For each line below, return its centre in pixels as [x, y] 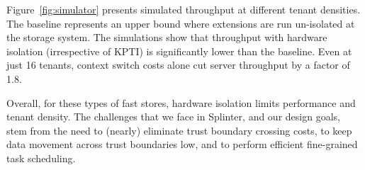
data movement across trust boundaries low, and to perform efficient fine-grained [182, 144]
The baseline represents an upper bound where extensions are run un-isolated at [181, 23]
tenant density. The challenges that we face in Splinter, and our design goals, [173, 117]
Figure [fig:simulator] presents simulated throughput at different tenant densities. [184, 9]
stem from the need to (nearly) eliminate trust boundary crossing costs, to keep [179, 130]
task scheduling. [41, 158]
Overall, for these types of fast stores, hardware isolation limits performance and [181, 102]
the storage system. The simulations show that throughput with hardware [167, 37]
